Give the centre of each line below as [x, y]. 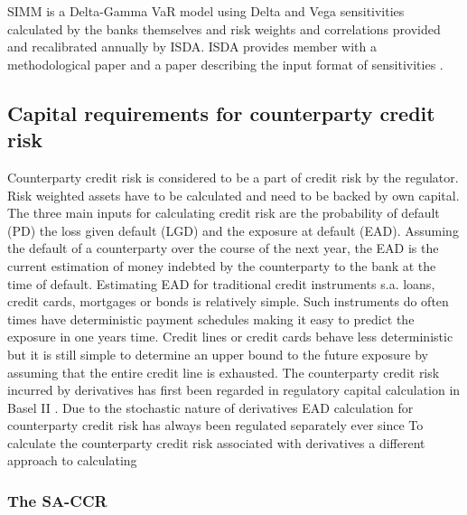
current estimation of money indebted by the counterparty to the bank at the [222, 265]
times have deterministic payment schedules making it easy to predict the [211, 318]
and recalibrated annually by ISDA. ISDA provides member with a [192, 47]
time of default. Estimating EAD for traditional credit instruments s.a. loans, [221, 283]
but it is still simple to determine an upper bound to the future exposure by [218, 354]
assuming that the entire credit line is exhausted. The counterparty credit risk [224, 372]
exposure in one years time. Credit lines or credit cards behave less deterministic [230, 337]
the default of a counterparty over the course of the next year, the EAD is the [223, 248]
